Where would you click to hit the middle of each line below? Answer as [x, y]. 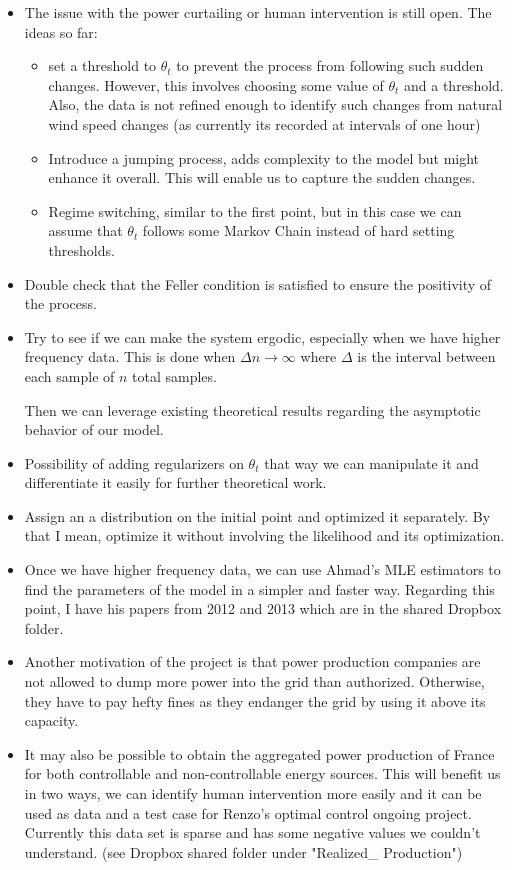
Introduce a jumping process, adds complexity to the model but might [264, 157]
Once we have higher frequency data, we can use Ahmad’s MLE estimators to [262, 569]
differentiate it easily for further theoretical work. [175, 482]
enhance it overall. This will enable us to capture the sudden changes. [262, 177]
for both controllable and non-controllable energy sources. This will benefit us [262, 773]
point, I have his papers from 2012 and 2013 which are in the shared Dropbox [263, 608]
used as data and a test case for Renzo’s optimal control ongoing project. [248, 812]
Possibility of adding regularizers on [134, 462]
